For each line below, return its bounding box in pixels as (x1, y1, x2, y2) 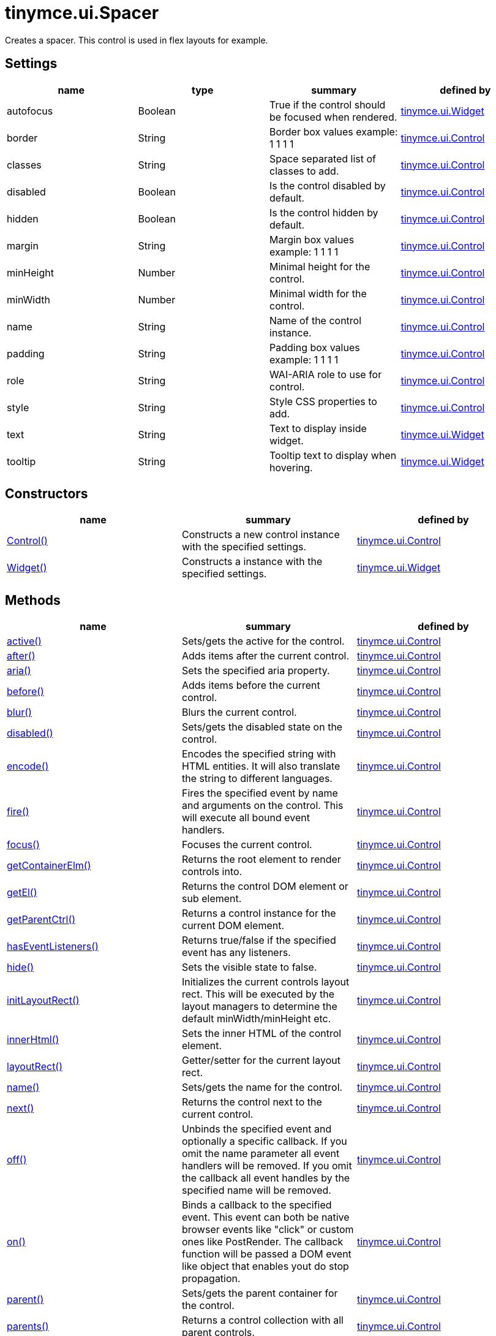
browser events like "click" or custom (181, 1223, 354, 1236)
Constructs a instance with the (181, 555, 323, 568)
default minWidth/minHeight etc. (181, 1012, 331, 1025)
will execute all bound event (181, 811, 310, 824)
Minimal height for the (269, 260, 370, 273)
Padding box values (269, 341, 360, 354)
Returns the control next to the (181, 1096, 322, 1109)
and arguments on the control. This (181, 799, 344, 812)
